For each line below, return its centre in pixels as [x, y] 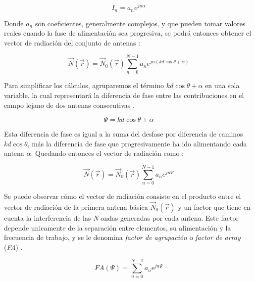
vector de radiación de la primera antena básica [76, 207]
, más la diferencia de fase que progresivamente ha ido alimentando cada [137, 143]
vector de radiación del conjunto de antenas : [72, 42]
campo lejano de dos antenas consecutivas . [69, 105]
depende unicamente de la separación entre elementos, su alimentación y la [118, 227]
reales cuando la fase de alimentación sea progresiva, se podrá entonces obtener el [128, 33]
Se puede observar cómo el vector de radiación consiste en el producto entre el [123, 196]
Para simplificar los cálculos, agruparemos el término [84, 85]
